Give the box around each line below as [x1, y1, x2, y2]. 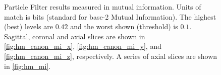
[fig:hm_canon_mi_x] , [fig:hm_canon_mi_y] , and [4, 41, 161, 51]
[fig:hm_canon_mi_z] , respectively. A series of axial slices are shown [4, 50, 217, 61]
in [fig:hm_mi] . [4, 60, 51, 71]
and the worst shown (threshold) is [70, 21, 178, 32]
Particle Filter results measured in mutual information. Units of [4, 2, 201, 12]
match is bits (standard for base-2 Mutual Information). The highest [4, 11, 216, 22]
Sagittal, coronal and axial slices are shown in [4, 31, 145, 41]
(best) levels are [4, 21, 53, 32]
